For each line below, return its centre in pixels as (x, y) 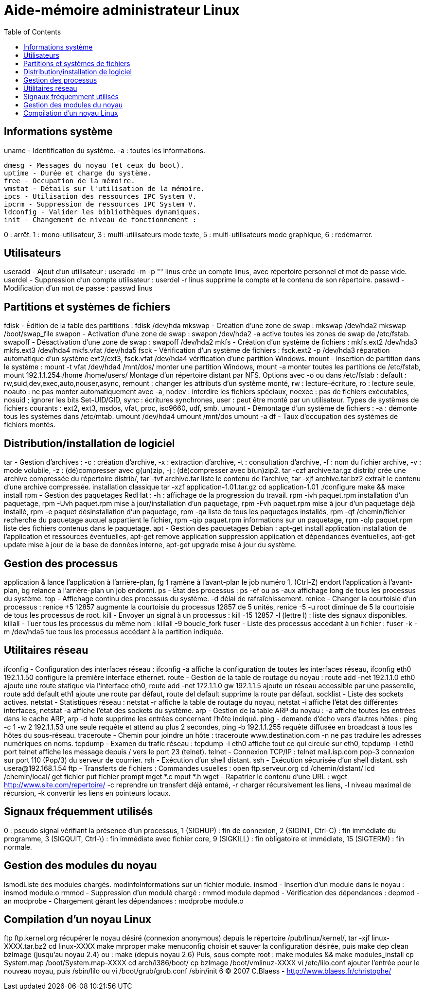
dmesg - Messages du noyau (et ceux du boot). (94, 165)
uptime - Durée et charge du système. (78, 173)
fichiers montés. (30, 425)
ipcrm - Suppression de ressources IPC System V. (100, 204)
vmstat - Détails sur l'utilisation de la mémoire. (105, 188)
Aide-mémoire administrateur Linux (122, 10)
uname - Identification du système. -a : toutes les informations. (105, 150)
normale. (18, 847)
